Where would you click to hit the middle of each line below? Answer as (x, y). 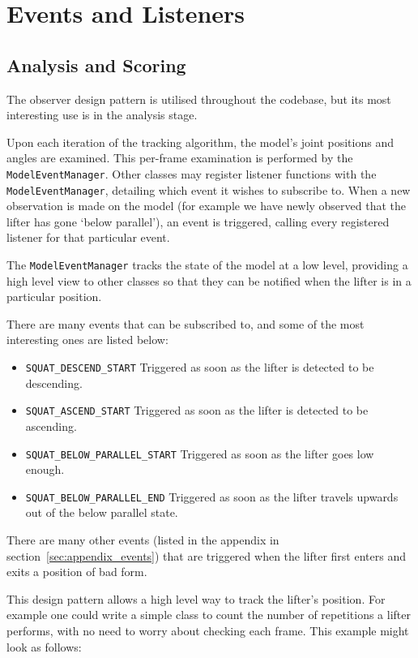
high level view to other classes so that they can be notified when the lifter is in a (209, 280)
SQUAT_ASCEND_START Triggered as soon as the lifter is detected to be (197, 410)
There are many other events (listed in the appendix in (143, 540)
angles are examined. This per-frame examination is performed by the (180, 158)
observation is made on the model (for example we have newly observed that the (207, 206)
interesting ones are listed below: (87, 340)
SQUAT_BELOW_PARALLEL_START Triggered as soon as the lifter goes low (200, 453)
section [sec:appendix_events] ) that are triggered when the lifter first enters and (206, 555)
